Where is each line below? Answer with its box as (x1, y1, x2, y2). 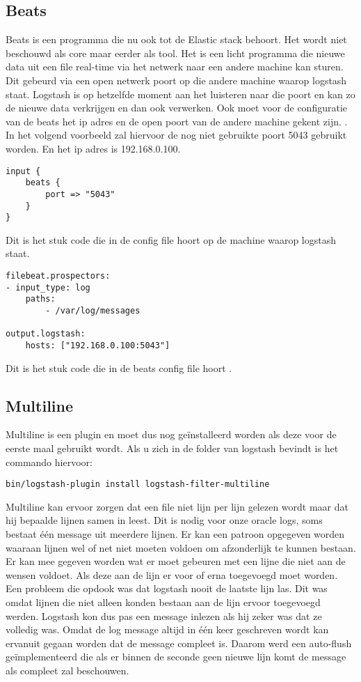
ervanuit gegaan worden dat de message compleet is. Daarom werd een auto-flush (6, 635, 352, 650)
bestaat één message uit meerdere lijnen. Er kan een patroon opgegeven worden (6, 527, 345, 541)
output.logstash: (6, 329, 86, 339)
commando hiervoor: (6, 454, 93, 469)
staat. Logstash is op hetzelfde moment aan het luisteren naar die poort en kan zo (6, 86, 355, 101)
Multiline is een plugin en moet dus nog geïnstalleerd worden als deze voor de (6, 427, 337, 442)
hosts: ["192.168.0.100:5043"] (25, 340, 170, 350)
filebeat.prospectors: (6, 271, 111, 281)
